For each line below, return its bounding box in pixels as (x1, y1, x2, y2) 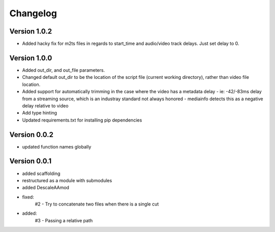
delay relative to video (22, 102, 69, 109)
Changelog (9, 8, 57, 19)
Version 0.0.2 (9, 130, 53, 139)
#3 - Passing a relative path (35, 217, 93, 223)
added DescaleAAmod (22, 185, 70, 191)
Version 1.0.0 (9, 53, 52, 62)
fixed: (22, 194, 34, 200)
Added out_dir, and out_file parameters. (22, 67, 105, 73)
